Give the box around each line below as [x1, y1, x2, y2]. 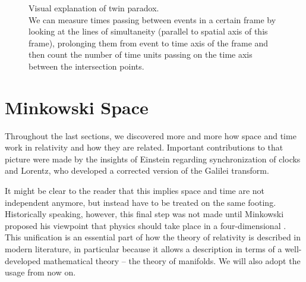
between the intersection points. [29, 59, 144, 72]
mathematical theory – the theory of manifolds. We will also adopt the [43, 254, 301, 267]
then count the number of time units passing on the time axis [29, 48, 253, 61]
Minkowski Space [5, 95, 149, 119]
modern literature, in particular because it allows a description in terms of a [5, 243, 282, 255]
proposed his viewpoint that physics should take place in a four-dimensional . [5, 219, 286, 231]
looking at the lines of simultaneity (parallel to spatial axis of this [29, 25, 268, 37]
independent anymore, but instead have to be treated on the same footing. [5, 196, 276, 208]
